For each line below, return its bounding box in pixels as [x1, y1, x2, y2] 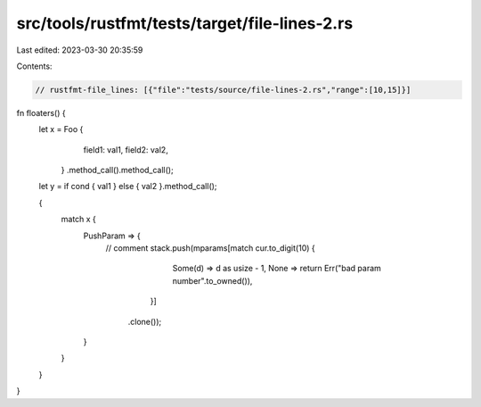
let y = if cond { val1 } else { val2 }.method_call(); [38, 181, 217, 192]
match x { [61, 214, 97, 225]
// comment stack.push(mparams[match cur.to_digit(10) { [105, 243, 315, 253]
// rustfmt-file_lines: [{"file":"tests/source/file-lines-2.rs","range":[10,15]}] [35, 85, 412, 95]
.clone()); [127, 316, 162, 327]
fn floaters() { [16, 107, 66, 118]
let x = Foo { [38, 124, 84, 135]
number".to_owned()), [172, 275, 253, 286]
